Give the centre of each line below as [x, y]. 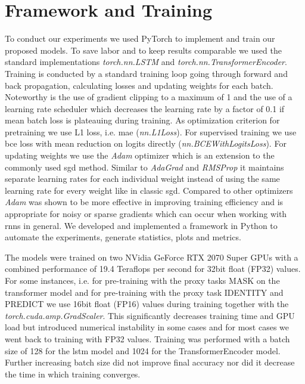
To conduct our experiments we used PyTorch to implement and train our [140, 38]
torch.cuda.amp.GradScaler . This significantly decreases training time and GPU [150, 315]
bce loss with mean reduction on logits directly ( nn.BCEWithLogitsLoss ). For [146, 143]
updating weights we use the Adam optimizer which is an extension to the [140, 155]
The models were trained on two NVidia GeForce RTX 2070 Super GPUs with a [152, 257]
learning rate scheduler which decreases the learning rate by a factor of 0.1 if [145, 108]
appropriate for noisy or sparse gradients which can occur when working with [146, 214]
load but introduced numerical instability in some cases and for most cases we [147, 327]
